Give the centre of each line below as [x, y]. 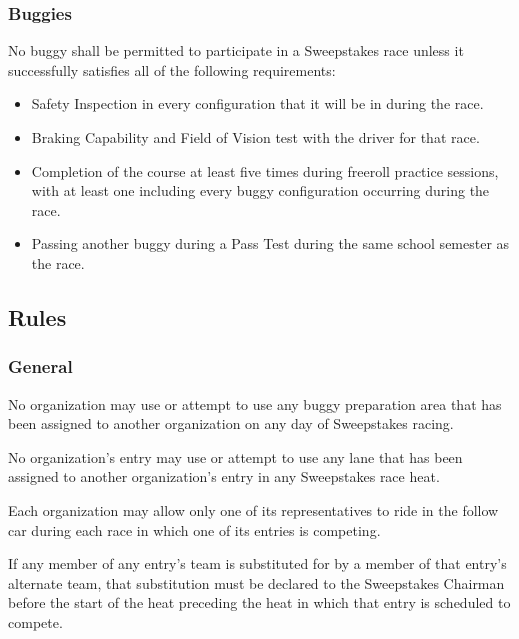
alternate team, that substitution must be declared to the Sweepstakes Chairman [256, 582]
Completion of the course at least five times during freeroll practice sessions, [265, 170]
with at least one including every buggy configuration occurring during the [260, 190]
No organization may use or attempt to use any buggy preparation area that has [255, 403]
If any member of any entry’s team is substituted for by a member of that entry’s [257, 563]
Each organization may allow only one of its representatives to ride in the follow [253, 509]
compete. [35, 621]
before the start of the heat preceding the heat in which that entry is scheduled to [259, 602]
